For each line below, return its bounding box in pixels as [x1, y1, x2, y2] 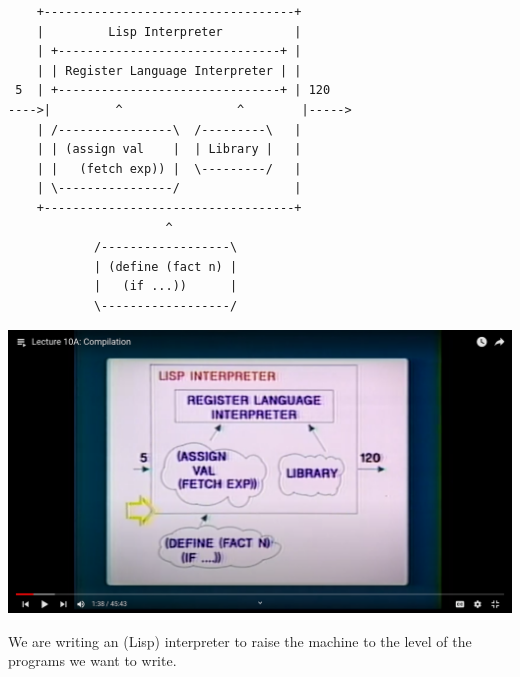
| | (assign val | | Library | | [36, 142, 302, 157]
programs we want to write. [8, 650, 177, 671]
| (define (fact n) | [93, 259, 238, 274]
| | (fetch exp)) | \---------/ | [36, 161, 302, 176]
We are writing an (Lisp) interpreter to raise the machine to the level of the [8, 630, 472, 651]
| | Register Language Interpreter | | [36, 63, 302, 78]
